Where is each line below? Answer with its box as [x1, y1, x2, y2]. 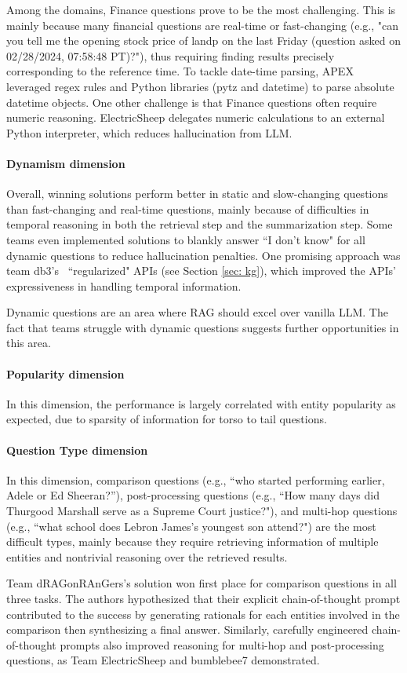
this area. [6, 335, 51, 351]
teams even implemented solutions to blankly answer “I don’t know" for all [6, 231, 365, 247]
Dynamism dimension [6, 155, 125, 171]
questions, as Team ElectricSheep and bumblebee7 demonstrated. [6, 652, 320, 668]
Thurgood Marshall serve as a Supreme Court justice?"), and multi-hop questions [6, 503, 398, 519]
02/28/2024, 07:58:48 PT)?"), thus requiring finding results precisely [6, 47, 335, 64]
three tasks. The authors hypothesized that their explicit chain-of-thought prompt [6, 591, 401, 607]
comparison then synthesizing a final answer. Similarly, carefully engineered [6, 621, 369, 638]
